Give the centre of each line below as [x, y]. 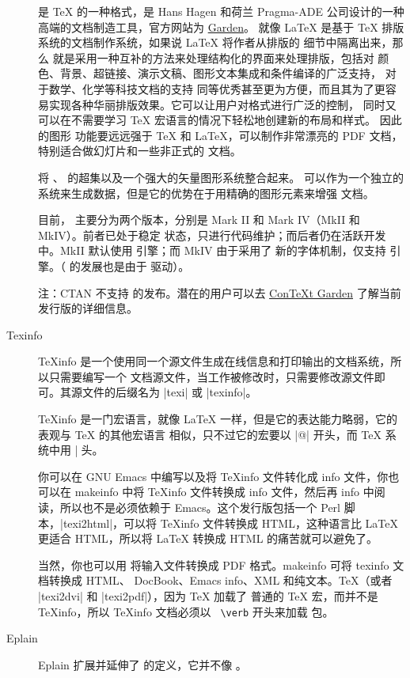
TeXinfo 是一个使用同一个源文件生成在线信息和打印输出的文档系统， [214, 361]
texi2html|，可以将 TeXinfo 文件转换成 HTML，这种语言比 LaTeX [230, 523]
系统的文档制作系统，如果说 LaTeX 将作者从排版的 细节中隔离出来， [215, 42]
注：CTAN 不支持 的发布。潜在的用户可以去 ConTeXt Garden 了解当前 [220, 292]
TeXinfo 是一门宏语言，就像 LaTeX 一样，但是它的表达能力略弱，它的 [218, 419]
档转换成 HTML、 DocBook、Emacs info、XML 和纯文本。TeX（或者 [215, 580]
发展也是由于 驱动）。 [135, 265]
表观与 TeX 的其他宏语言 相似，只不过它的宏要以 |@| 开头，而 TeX [210, 434]
